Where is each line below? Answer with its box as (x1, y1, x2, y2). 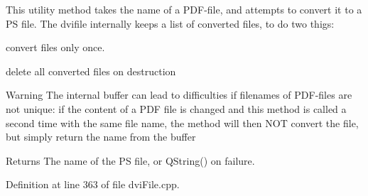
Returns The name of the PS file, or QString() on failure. (6, 153, 255, 168)
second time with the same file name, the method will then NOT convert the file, (6, 115, 359, 130)
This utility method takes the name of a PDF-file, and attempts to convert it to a (6, 2, 362, 16)
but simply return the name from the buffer (6, 129, 196, 144)
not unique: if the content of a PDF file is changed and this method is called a (6, 101, 347, 116)
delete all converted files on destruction (6, 63, 176, 78)
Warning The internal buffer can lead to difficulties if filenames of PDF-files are (6, 87, 352, 102)
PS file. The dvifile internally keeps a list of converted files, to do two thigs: (6, 16, 335, 31)
